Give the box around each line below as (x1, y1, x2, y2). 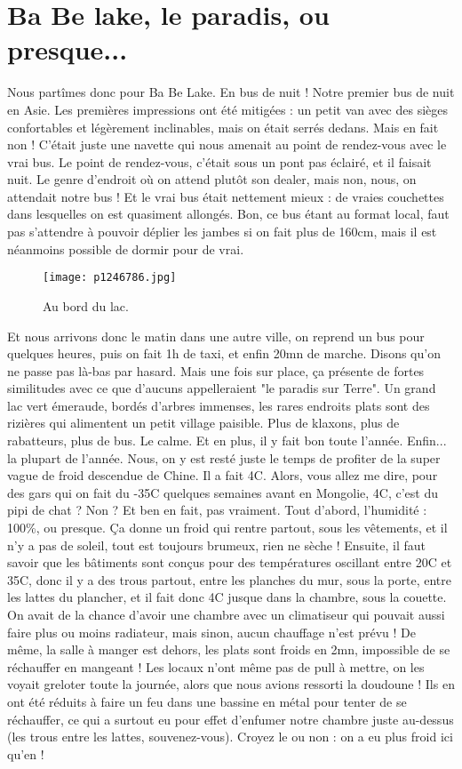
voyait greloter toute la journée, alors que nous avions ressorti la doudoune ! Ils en (7, 675, 455, 693)
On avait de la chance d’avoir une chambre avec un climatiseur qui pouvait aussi (7, 605, 445, 623)
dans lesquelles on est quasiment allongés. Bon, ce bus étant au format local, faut (7, 204, 450, 223)
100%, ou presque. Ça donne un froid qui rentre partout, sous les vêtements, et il (7, 518, 448, 537)
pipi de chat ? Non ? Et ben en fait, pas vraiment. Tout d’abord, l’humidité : (7, 501, 427, 519)
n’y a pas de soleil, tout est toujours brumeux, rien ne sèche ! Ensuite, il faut (7, 535, 426, 554)
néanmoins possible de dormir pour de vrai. (7, 239, 244, 258)
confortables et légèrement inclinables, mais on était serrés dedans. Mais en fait (7, 117, 439, 136)
